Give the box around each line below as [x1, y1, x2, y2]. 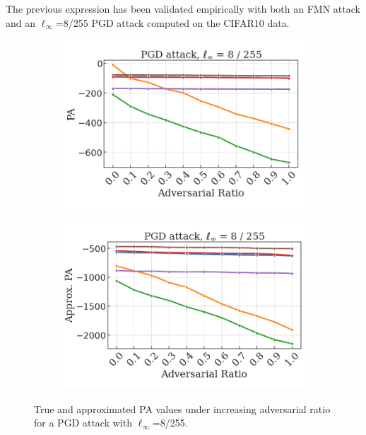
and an [6, 15, 36, 30]
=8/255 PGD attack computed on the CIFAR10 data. [55, 15, 290, 30]
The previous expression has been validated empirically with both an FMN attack [6, 1, 360, 16]
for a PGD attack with [34, 415, 132, 430]
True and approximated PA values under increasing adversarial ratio [34, 401, 331, 416]
